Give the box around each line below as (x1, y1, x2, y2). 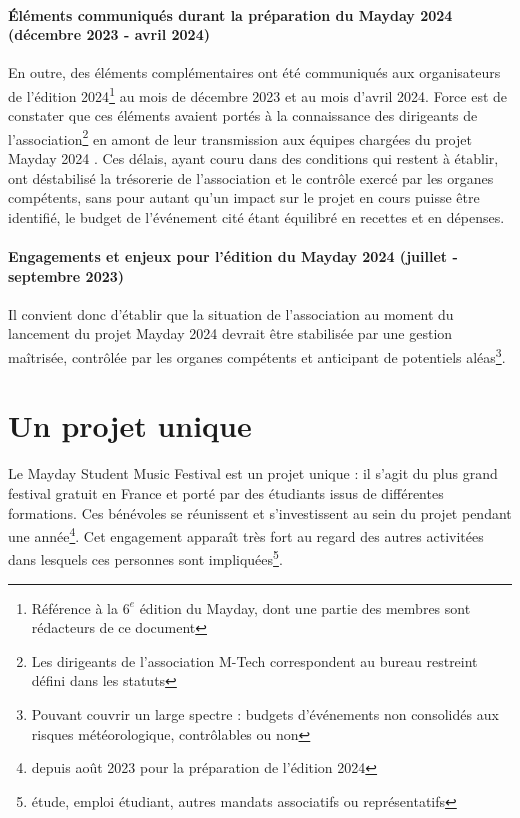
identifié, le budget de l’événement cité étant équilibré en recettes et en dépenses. (8, 206, 505, 227)
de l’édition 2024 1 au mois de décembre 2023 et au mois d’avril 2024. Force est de (8, 82, 508, 106)
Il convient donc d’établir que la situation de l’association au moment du (8, 303, 454, 324)
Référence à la (31, 597, 118, 618)
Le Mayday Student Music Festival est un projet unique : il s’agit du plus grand (8, 463, 498, 484)
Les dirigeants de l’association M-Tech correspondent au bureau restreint (31, 650, 478, 671)
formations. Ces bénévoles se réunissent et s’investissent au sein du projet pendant (8, 502, 512, 523)
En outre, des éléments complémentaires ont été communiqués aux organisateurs (8, 62, 501, 83)
